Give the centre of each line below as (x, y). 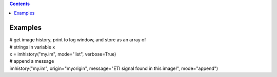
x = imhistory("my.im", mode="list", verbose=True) (63, 54)
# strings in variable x (32, 47)
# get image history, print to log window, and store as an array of (78, 40)
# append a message (32, 61)
